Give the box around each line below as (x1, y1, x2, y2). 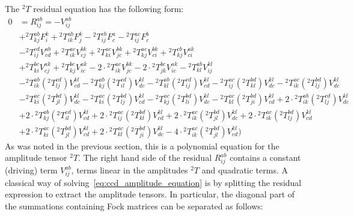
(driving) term (5, 164, 58, 176)
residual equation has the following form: (33, 2, 184, 14)
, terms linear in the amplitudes (71, 164, 188, 176)
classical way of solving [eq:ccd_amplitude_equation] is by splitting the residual (5, 176, 302, 188)
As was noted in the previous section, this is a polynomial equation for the (5, 139, 279, 152)
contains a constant (230, 151, 301, 164)
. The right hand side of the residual (78, 151, 212, 164)
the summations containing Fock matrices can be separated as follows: (5, 200, 263, 212)
